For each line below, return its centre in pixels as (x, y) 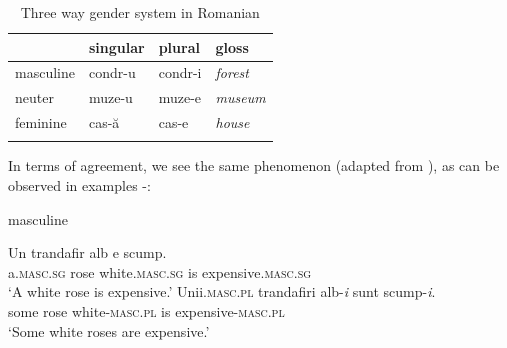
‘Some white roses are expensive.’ (109, 330)
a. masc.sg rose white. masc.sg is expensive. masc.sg (160, 271)
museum (240, 97)
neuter (34, 97)
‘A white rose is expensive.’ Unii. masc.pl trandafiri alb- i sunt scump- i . (222, 291)
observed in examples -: (79, 185)
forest (232, 72)
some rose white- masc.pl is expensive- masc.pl (146, 311)
